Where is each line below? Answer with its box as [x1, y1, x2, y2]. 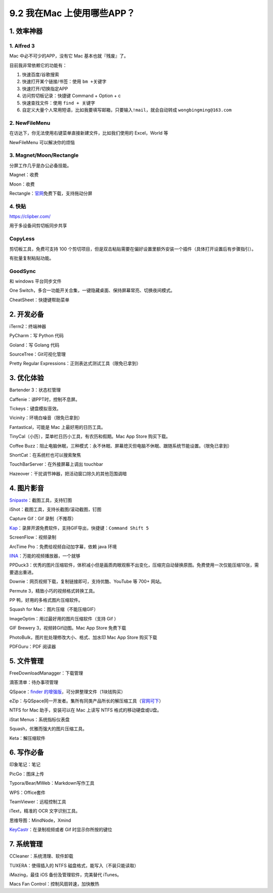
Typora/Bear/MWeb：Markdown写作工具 [9, 780, 95, 786]
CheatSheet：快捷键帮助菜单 [9, 296, 70, 303]
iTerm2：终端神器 [9, 323, 47, 329]
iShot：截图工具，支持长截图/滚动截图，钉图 [9, 506, 102, 513]
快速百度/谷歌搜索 [22, 71, 60, 78]
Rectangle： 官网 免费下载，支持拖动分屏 [9, 190, 93, 196]
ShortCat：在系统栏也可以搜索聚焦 [9, 452, 81, 458]
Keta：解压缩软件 [9, 735, 45, 741]
